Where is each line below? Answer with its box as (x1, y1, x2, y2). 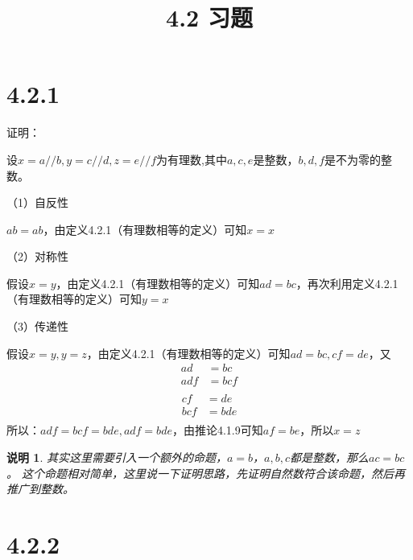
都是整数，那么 (290, 449, 370, 466)
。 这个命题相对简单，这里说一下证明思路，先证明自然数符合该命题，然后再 (6, 464, 406, 481)
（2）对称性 (6, 248, 68, 265)
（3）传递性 (6, 318, 68, 335)
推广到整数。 (6, 480, 74, 497)
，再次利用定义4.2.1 (295, 274, 399, 291)
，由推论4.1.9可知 (171, 422, 263, 439)
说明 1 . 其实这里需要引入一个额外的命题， (6, 449, 227, 466)
